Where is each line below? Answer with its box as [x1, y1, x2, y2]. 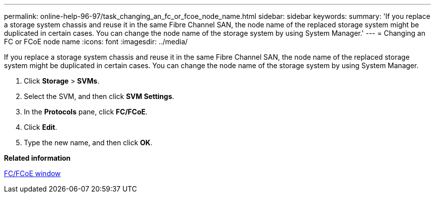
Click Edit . [24, 123, 57, 131]
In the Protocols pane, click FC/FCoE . [24, 107, 148, 116]
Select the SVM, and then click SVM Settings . [24, 92, 174, 100]
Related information [4, 154, 71, 162]
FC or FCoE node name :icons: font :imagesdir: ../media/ [4, 37, 188, 46]
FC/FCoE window [4, 169, 61, 178]
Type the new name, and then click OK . [24, 138, 152, 147]
